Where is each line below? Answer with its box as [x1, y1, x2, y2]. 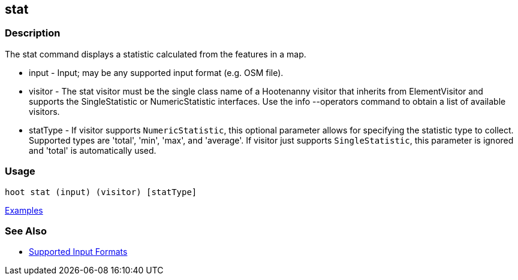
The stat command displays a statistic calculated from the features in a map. [5, 48, 306, 59]
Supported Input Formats [29, 246, 128, 257]
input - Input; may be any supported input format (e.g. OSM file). [29, 67, 284, 78]
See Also [5, 224, 47, 237]
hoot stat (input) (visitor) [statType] [5, 187, 197, 197]
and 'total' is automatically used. [29, 145, 156, 156]
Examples [5, 205, 43, 215]
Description [5, 27, 61, 39]
